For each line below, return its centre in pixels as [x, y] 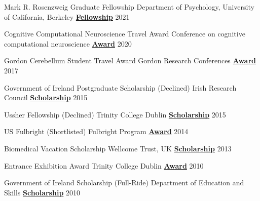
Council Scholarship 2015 [46, 97]
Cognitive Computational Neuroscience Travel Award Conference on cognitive [125, 34]
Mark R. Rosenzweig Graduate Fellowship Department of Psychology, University [129, 7]
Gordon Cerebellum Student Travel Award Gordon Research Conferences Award [130, 61]
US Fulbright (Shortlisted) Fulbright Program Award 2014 [96, 131]
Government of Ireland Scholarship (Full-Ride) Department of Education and [124, 183]
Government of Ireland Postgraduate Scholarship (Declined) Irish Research [120, 87]
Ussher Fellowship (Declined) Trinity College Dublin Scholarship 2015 [115, 114]
